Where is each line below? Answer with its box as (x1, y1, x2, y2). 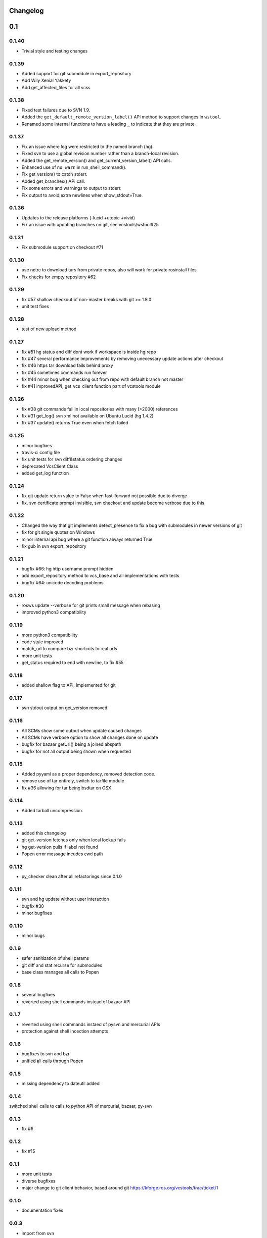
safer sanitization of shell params (21, 955, 89, 961)
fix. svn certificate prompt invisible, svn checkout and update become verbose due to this (21, 500, 205, 506)
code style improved (21, 639, 64, 645)
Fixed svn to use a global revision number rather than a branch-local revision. (21, 151, 179, 156)
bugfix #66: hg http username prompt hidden (21, 566, 114, 572)
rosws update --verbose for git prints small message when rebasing (21, 602, 160, 608)
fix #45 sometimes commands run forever (21, 369, 107, 375)
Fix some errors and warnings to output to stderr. (21, 185, 122, 191)
